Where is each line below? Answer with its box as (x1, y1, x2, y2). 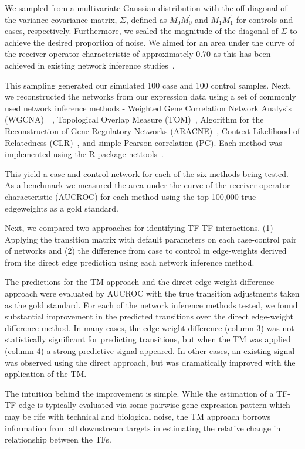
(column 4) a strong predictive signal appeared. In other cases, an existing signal (5, 345, 295, 357)
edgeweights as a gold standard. (5, 202, 118, 214)
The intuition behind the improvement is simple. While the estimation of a (5, 387, 274, 399)
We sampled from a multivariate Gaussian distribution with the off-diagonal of (5, 2, 287, 13)
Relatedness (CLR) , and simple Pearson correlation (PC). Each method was (5, 136, 282, 148)
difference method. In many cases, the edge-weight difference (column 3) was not (5, 321, 294, 334)
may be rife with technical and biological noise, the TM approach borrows (5, 410, 271, 422)
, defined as (126, 13, 167, 25)
